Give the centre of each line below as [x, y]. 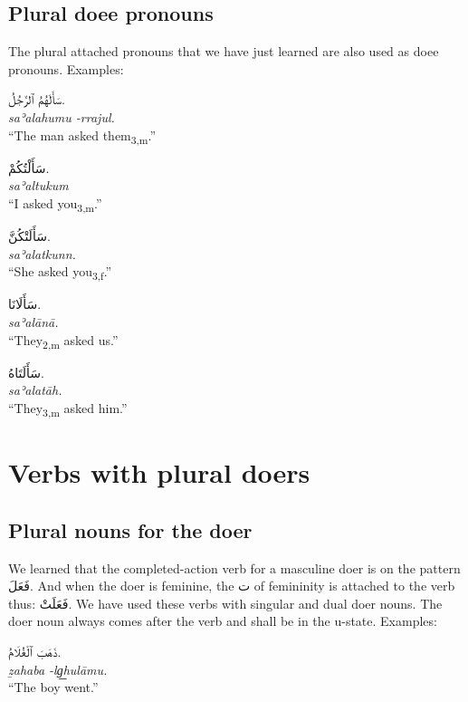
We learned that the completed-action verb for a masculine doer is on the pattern [234, 567]
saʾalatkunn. [42, 253]
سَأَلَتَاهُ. [26, 372]
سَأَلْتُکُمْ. [29, 167]
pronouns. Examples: [66, 68]
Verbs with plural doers [159, 472]
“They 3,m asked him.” [68, 409]
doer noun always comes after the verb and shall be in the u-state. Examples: [223, 621]
